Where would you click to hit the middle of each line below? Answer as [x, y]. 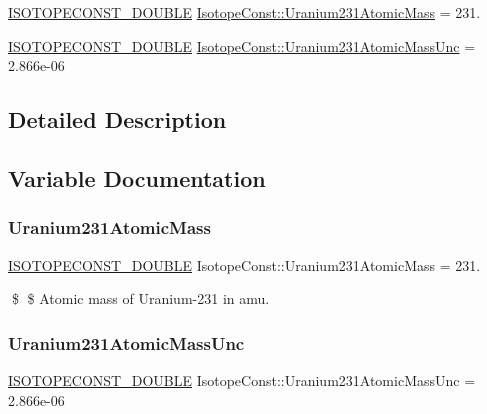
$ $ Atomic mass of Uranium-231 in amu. [140, 298]
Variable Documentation [137, 177]
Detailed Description [117, 119]
